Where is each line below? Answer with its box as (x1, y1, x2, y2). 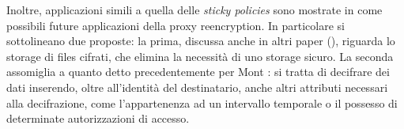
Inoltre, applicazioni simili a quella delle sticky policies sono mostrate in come (6, 2, 383, 17)
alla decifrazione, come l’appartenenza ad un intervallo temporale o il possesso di (6, 94, 398, 111)
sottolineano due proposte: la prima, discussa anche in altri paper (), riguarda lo (6, 32, 395, 49)
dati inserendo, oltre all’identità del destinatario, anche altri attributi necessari (6, 78, 388, 95)
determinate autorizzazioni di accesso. (6, 110, 190, 127)
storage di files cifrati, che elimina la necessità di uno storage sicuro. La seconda (6, 47, 394, 64)
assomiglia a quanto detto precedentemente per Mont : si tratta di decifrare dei (6, 63, 390, 80)
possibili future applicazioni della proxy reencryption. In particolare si (6, 17, 345, 33)
